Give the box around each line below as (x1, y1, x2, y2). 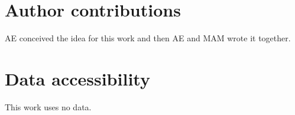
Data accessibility (5, 66, 150, 90)
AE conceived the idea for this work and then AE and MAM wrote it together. (5, 32, 291, 44)
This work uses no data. (5, 100, 92, 113)
